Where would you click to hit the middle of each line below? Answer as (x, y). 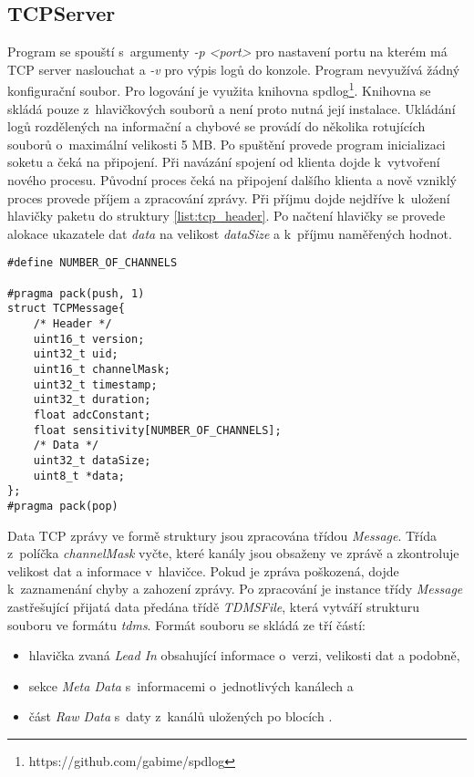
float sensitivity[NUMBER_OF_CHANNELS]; (157, 430)
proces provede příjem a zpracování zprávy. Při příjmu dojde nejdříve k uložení (229, 197)
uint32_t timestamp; (95, 384)
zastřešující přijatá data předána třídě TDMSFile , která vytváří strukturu (214, 606)
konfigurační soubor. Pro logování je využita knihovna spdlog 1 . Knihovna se (219, 89)
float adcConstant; (92, 414)
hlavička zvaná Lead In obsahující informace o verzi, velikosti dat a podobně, (244, 655)
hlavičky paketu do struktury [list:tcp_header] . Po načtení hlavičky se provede (227, 216)
